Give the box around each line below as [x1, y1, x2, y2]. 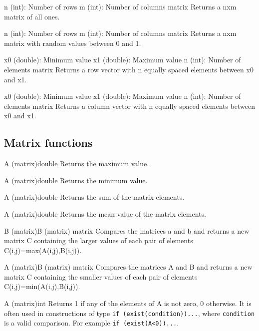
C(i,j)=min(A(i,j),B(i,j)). [4, 281, 80, 292]
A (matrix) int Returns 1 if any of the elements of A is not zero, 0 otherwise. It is [4, 298, 252, 309]
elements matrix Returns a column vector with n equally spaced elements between [4, 100, 256, 111]
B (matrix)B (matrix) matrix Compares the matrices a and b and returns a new [4, 225, 250, 236]
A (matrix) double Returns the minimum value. [4, 175, 148, 185]
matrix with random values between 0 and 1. [4, 37, 141, 48]
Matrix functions [4, 135, 93, 150]
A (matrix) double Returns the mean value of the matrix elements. [4, 208, 206, 219]
